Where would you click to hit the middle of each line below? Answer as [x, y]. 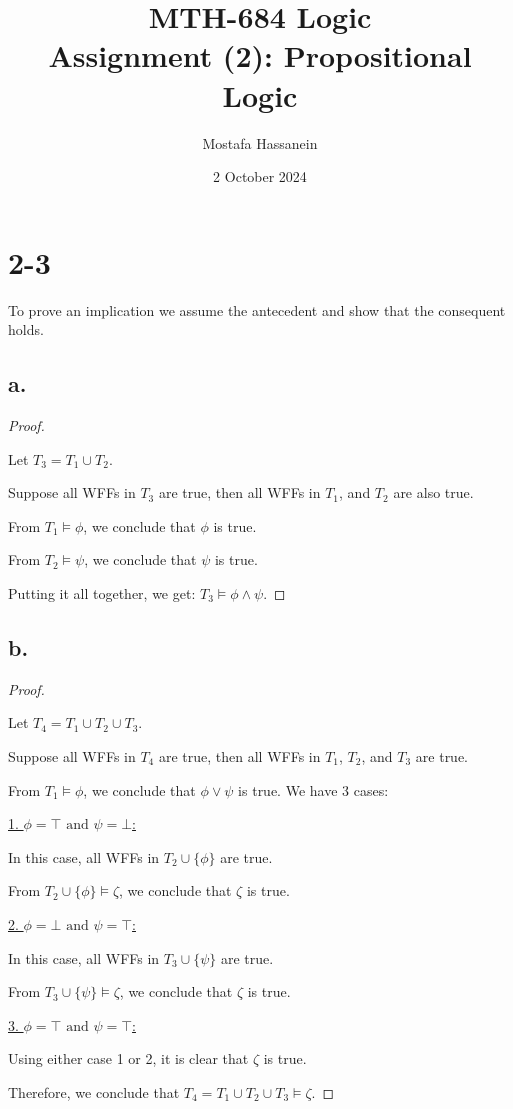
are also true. [433, 492]
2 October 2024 [260, 176]
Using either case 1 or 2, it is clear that [128, 1058]
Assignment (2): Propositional [260, 55]
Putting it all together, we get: [102, 592]
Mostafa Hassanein [260, 142]
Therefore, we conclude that [94, 1091]
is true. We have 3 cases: [313, 789]
